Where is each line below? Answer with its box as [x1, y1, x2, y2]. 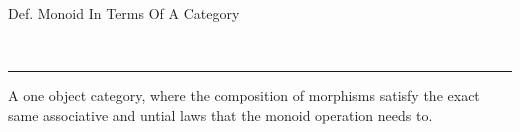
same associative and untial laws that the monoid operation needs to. [8, 104, 433, 125]
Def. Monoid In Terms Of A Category [8, 3, 240, 23]
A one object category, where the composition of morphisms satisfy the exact [8, 85, 480, 106]
